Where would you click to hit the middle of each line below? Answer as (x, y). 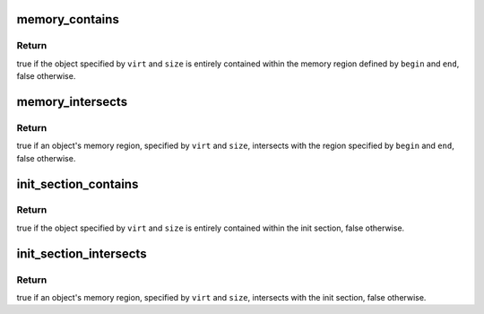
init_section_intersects (82, 253)
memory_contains (68, 19)
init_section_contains (78, 184)
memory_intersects (72, 102)
